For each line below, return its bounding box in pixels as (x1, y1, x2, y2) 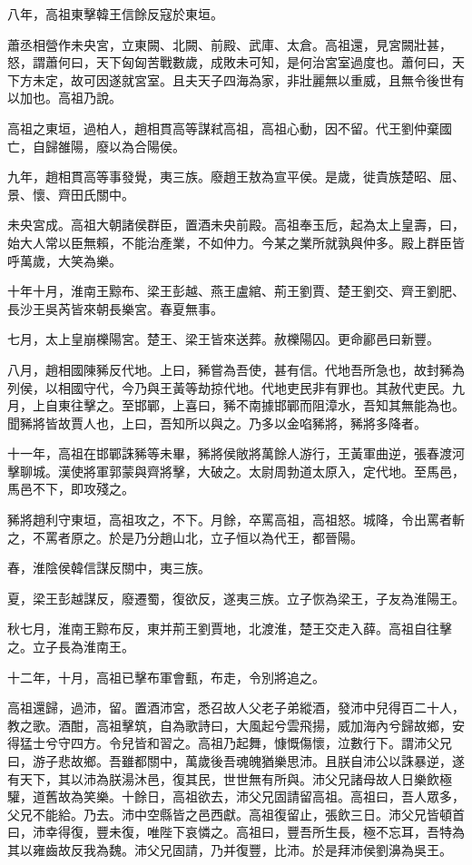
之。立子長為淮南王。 (7, 637, 134, 656)
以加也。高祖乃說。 (7, 88, 122, 107)
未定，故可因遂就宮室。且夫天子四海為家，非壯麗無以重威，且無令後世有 (32, 70, 465, 89)
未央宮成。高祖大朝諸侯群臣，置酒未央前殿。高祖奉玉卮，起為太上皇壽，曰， (7, 215, 465, 234)
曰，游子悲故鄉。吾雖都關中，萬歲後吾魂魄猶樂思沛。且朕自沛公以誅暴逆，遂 (7, 752, 465, 770)
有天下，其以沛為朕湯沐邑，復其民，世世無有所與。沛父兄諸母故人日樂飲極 (7, 769, 452, 788)
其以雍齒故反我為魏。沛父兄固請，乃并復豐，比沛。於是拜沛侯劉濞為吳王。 (7, 840, 452, 859)
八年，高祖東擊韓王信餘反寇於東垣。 (7, 5, 223, 23)
